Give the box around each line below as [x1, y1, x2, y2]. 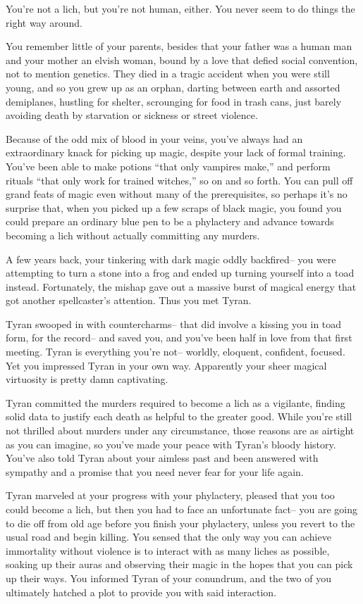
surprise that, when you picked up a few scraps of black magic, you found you [6, 200, 342, 215]
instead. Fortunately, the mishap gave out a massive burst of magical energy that [6, 279, 357, 294]
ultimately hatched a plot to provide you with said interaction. [6, 584, 277, 599]
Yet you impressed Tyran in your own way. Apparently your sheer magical [6, 358, 327, 372]
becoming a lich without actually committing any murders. [6, 227, 260, 242]
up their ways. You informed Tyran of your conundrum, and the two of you [6, 570, 331, 585]
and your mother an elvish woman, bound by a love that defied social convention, [6, 52, 358, 67]
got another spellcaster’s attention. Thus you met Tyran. [6, 293, 252, 308]
